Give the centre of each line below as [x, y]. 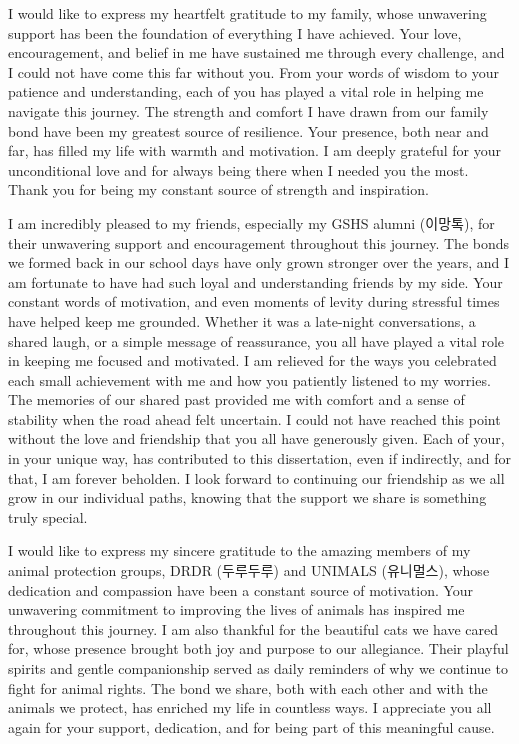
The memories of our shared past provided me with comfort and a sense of [236, 399]
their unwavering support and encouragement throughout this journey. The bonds [259, 242]
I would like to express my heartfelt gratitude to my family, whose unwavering [247, 13]
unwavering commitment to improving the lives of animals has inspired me [236, 609]
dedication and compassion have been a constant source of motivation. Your [241, 589]
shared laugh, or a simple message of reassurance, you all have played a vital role [256, 340]
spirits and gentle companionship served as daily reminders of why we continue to [258, 668]
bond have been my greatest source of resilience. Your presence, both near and [248, 130]
